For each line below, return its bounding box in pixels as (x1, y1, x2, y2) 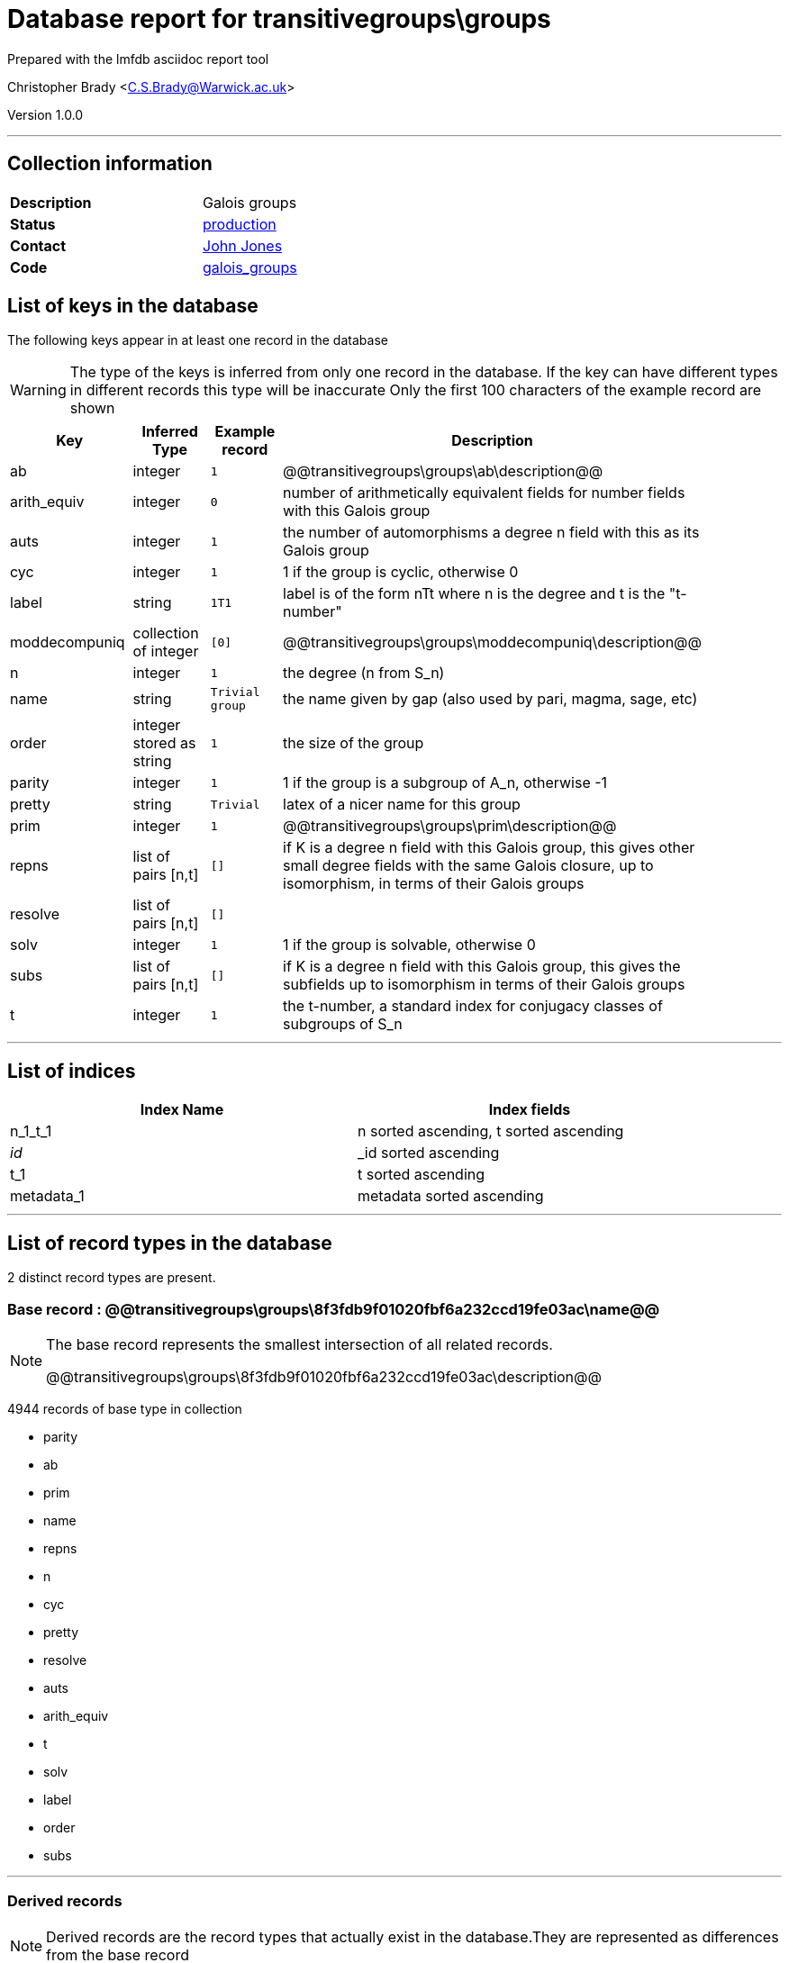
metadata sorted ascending (358, 1187, 544, 1206)
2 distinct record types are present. (7, 1270, 216, 1286)
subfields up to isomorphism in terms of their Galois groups (283, 975, 685, 994)
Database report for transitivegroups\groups (7, 4, 551, 34)
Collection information (7, 152, 213, 176)
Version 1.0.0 (7, 106, 84, 122)
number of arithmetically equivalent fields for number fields (283, 484, 685, 502)
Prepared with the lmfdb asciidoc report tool (7, 50, 269, 67)
